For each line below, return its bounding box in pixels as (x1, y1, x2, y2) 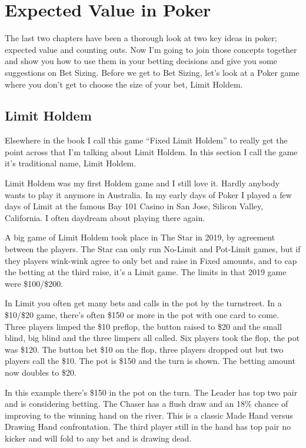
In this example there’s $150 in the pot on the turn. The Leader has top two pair (5, 386, 298, 398)
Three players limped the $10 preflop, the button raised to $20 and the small (5, 320, 282, 332)
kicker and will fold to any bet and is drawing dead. (5, 432, 192, 444)
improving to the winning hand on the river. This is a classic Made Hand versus (5, 409, 293, 421)
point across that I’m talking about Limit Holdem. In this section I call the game (5, 145, 298, 158)
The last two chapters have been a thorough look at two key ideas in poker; (5, 32, 277, 44)
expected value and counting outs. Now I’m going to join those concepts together (5, 43, 297, 55)
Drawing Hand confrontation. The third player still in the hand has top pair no (5, 420, 291, 433)
